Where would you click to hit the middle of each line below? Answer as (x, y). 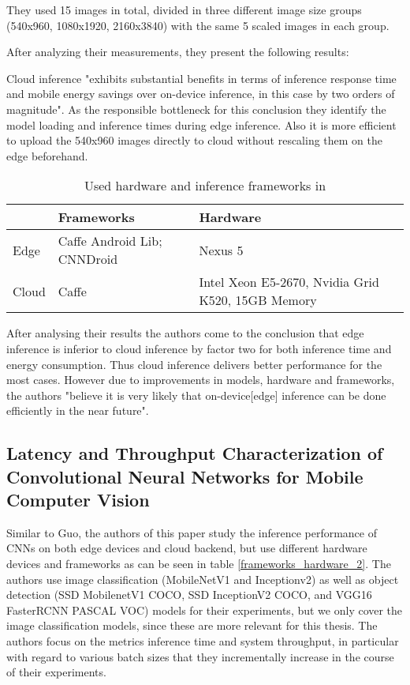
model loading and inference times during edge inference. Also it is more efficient (201, 124)
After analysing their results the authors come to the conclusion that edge (185, 333)
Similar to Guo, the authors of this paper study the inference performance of (192, 532)
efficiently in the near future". (78, 410)
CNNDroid (88, 259)
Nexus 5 (221, 250)
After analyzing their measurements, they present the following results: (178, 52)
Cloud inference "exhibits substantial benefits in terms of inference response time (201, 78)
